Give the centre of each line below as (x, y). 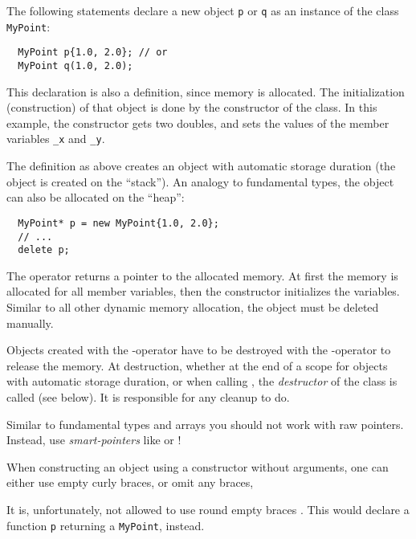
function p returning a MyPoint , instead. (106, 525)
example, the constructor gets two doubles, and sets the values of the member (198, 122)
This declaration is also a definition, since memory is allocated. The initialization (206, 91)
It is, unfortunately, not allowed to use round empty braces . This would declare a (208, 509)
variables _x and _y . (56, 139)
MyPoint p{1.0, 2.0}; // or (93, 53)
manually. (30, 323)
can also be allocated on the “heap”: (96, 197)
